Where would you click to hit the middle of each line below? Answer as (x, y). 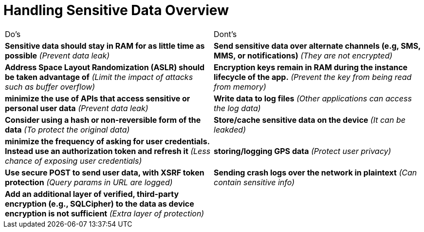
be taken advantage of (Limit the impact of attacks (99, 77)
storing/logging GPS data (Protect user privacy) (303, 151)
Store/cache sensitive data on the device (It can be (310, 120)
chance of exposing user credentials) (74, 161)
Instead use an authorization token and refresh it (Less (108, 151)
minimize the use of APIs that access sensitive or (98, 98)
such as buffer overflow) (50, 87)
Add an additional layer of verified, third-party (92, 194)
